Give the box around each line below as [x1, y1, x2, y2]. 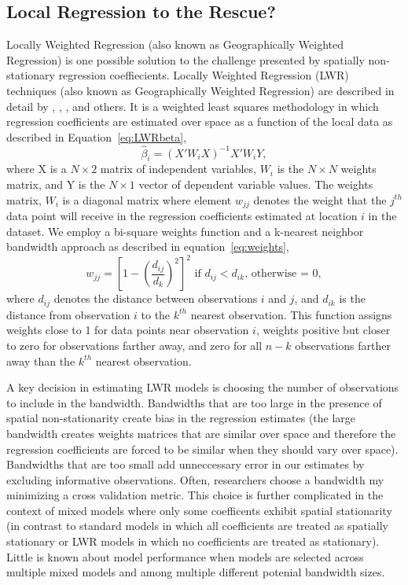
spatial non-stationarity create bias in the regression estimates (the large [6, 410, 356, 426]
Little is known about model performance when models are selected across [6, 548, 364, 565]
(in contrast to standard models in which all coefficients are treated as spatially [6, 517, 388, 534]
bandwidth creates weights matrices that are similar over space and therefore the [6, 425, 396, 441]
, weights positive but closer [255, 322, 391, 338]
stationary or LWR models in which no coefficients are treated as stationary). [6, 533, 380, 550]
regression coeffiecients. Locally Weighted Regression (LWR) [58, 67, 349, 83]
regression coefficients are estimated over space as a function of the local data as [6, 113, 393, 130]
